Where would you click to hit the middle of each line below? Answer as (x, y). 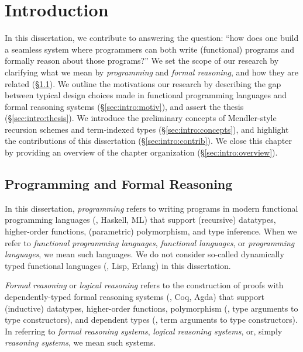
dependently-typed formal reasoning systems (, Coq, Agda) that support (135, 297)
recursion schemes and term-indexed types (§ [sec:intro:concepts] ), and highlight (147, 129)
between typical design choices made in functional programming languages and (146, 95)
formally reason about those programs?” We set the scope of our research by (142, 61)
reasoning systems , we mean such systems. (80, 342)
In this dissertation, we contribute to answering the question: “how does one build (152, 38)
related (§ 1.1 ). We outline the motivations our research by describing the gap (143, 83)
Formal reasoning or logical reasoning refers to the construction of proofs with (144, 285)
